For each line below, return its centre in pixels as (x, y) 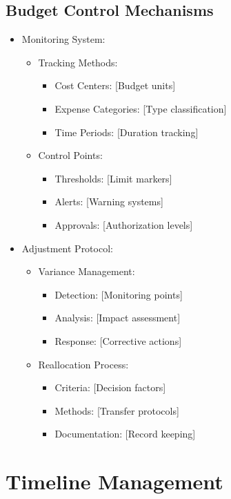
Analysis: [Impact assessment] (118, 318)
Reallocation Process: (83, 364)
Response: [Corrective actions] (118, 340)
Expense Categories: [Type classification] (141, 108)
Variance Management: (87, 271)
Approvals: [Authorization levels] (124, 224)
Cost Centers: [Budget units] (115, 85)
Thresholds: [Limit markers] (113, 178)
